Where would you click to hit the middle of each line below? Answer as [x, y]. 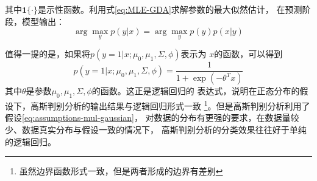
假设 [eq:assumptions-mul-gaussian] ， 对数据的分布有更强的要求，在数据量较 [152, 118]
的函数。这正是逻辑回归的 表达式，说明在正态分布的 [196, 91]
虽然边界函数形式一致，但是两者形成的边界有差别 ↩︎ [121, 171]
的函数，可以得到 [248, 54]
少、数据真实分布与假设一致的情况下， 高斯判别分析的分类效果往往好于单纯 [156, 129]
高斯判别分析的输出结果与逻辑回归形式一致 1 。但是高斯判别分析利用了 [170, 105]
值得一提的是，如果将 [48, 54]
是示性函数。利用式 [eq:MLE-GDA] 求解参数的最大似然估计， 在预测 [170, 9]
